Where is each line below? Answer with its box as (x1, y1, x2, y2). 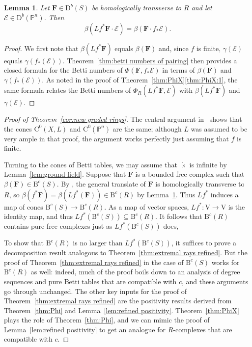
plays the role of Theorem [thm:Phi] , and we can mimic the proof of (4, 315, 210, 325)
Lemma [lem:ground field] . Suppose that (4, 169, 126, 179)
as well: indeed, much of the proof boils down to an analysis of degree (30, 267, 240, 277)
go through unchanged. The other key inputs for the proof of (4, 286, 187, 296)
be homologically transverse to (91, 2, 182, 12)
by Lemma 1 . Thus (137, 189, 196, 199)
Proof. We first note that (4, 43, 79, 53)
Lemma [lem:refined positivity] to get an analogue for (4, 324, 166, 334)
